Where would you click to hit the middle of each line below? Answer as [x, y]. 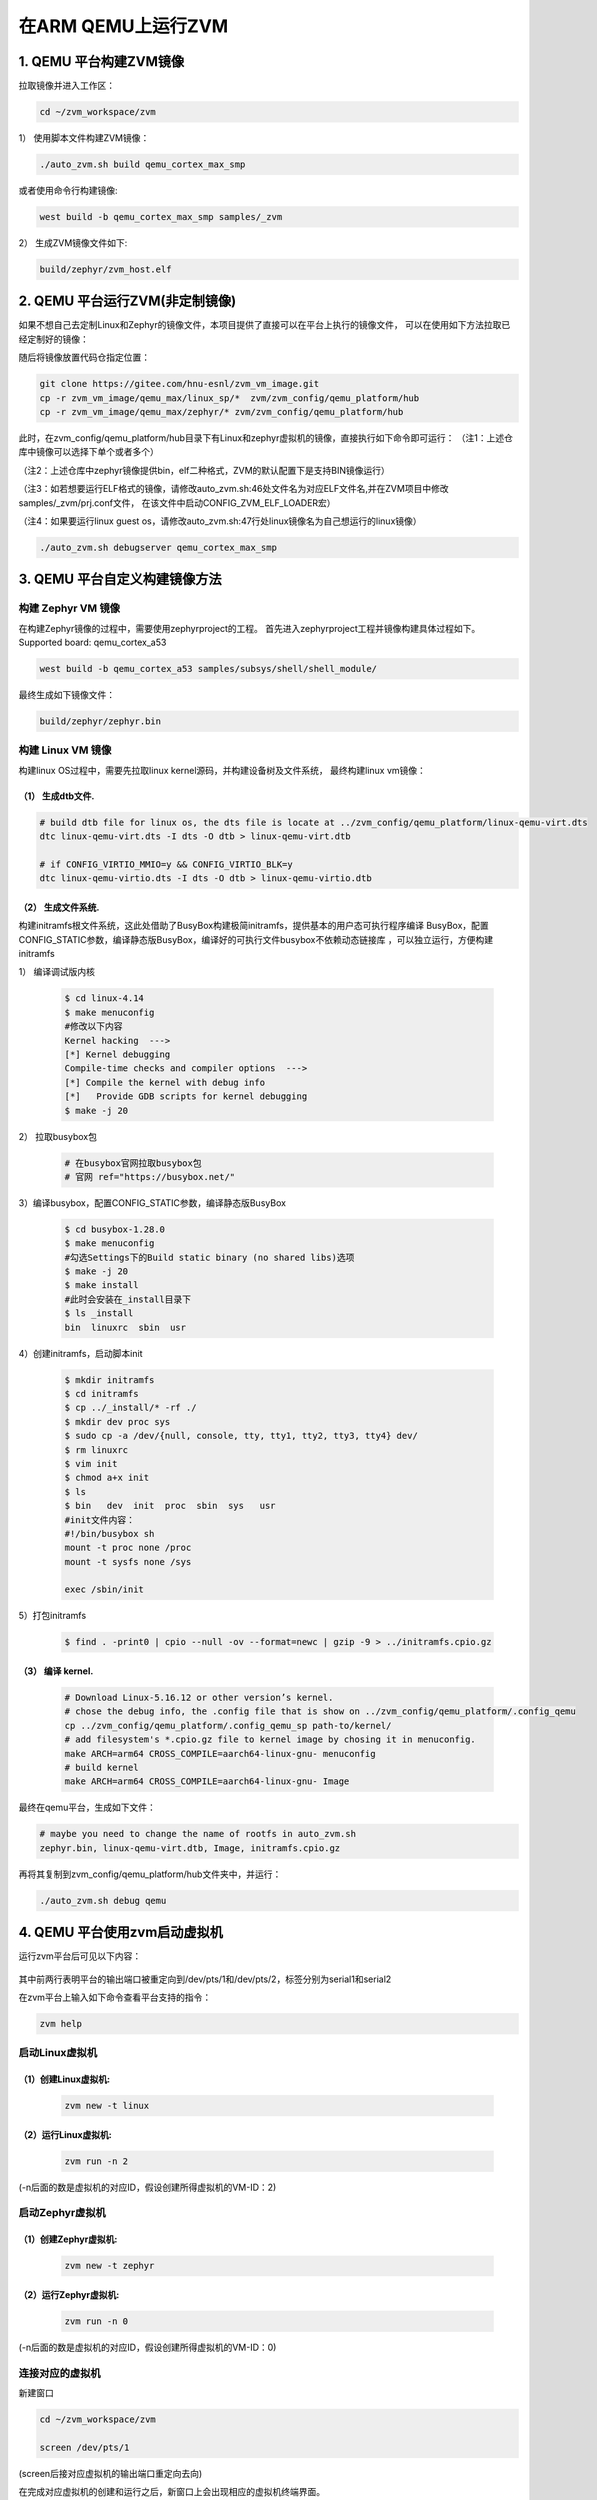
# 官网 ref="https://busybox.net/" [150, 1176]
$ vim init [91, 1463]
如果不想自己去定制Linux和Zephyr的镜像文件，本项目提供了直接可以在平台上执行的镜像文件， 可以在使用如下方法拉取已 [264, 325]
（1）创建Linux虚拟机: [64, 2079]
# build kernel [101, 1767]
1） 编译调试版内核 [56, 972]
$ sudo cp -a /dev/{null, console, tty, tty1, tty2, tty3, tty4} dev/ [241, 1436]
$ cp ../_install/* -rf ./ [130, 1408]
